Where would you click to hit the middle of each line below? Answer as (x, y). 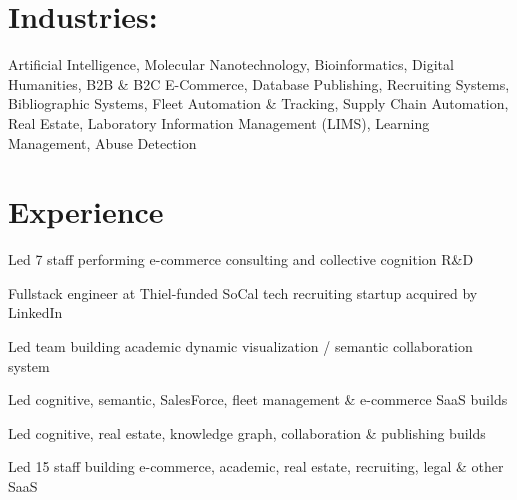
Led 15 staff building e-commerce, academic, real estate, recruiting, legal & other (256, 466)
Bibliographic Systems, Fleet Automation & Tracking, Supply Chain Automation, (258, 103)
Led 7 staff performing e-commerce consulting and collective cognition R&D (241, 259)
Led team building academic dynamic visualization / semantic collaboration (240, 346)
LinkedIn (35, 312)
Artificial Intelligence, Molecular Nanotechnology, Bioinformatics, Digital (231, 64)
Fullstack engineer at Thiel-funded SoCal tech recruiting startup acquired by (243, 292)
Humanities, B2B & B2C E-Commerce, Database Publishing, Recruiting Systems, (259, 83)
